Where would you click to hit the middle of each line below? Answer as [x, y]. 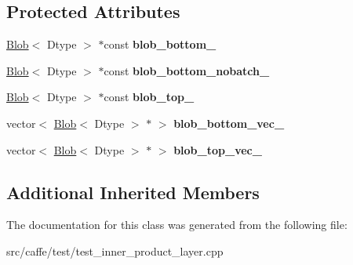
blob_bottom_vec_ [229, 123]
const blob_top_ [149, 97]
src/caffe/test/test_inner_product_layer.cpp [115, 250]
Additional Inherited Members [133, 192]
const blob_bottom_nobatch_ [187, 70]
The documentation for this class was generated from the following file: [177, 225]
